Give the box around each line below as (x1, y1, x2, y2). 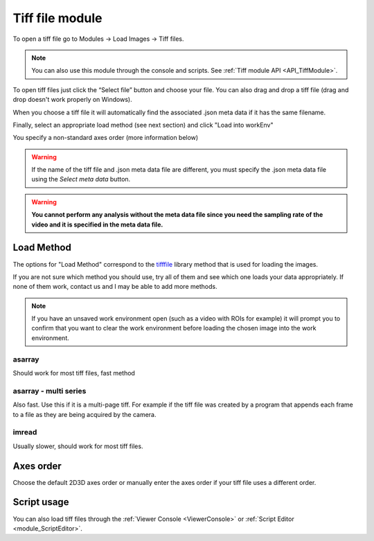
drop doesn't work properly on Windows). (12, 96, 132, 104)
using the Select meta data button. (31, 175, 131, 184)
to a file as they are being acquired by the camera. (12, 410, 157, 418)
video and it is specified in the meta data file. (31, 220, 163, 229)
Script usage (12, 496, 69, 508)
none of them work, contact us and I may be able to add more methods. (12, 283, 217, 291)
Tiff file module (12, 10, 103, 26)
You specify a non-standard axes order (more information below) (12, 134, 199, 142)
